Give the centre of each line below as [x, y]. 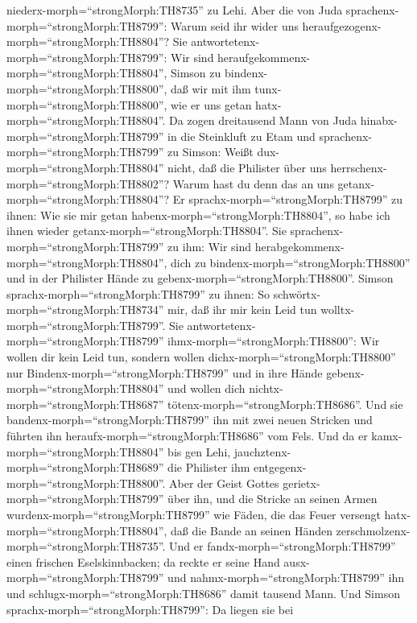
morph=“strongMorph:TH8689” [85, 467]
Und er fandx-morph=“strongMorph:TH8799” [283, 546]
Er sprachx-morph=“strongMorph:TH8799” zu [287, 199]
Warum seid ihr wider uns [235, 25]
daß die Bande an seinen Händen [252, 530]
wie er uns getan [211, 104]
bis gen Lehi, [199, 451]
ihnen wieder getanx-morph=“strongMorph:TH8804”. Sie [147, 231]
